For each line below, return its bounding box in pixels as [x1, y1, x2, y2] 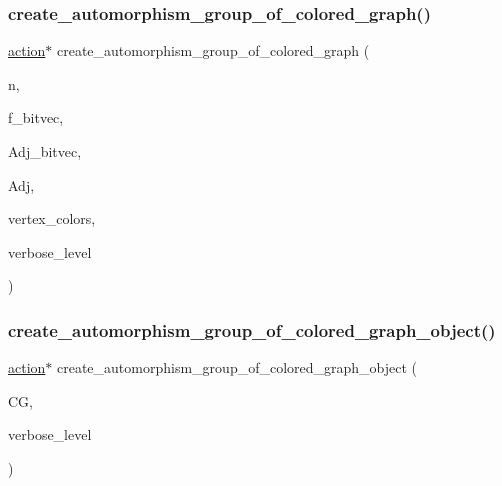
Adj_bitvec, [8, 141, 82, 161]
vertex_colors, [8, 208, 96, 229]
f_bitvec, [8, 107, 64, 128]
